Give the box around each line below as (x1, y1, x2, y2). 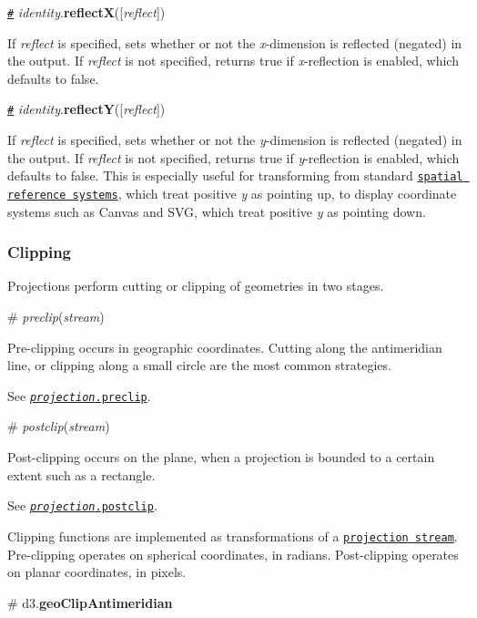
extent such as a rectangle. (7, 465, 156, 484)
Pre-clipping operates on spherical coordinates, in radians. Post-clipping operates (7, 544, 459, 563)
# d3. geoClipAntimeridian (7, 592, 173, 612)
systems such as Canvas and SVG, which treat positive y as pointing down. (7, 201, 426, 221)
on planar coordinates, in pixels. (7, 562, 187, 582)
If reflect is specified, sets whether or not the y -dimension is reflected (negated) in (7, 130, 462, 149)
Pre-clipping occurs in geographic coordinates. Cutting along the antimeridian (7, 337, 442, 356)
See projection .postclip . (7, 496, 157, 515)
